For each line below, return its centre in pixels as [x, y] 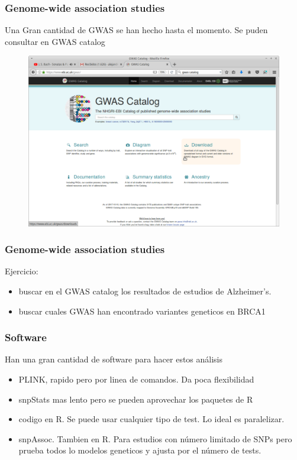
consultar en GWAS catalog [55, 41]
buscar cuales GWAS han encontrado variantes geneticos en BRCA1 [142, 311]
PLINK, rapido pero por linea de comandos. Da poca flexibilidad [136, 379]
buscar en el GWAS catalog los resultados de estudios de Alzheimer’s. [145, 291]
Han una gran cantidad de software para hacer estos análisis [114, 359]
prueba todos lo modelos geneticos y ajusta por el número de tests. [140, 450]
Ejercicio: [22, 271]
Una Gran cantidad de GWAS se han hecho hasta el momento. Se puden [136, 30]
